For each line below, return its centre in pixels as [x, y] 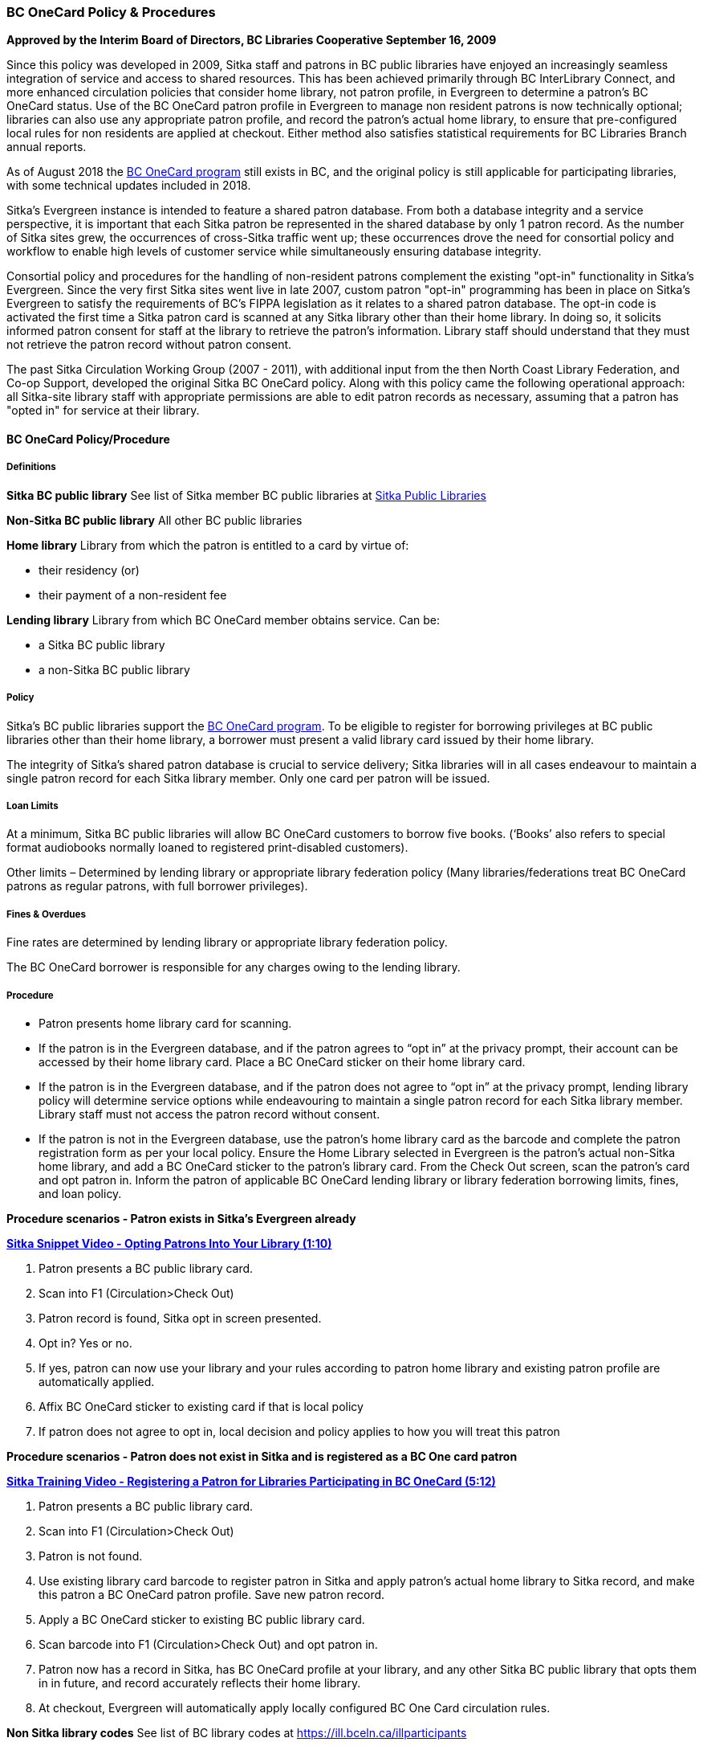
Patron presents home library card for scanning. [165, 1023]
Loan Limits [33, 806]
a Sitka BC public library [102, 644]
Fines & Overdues [46, 914]
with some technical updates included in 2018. [129, 186]
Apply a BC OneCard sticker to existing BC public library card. [202, 1619]
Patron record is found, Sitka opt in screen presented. [180, 1318]
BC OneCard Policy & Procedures [111, 12]
